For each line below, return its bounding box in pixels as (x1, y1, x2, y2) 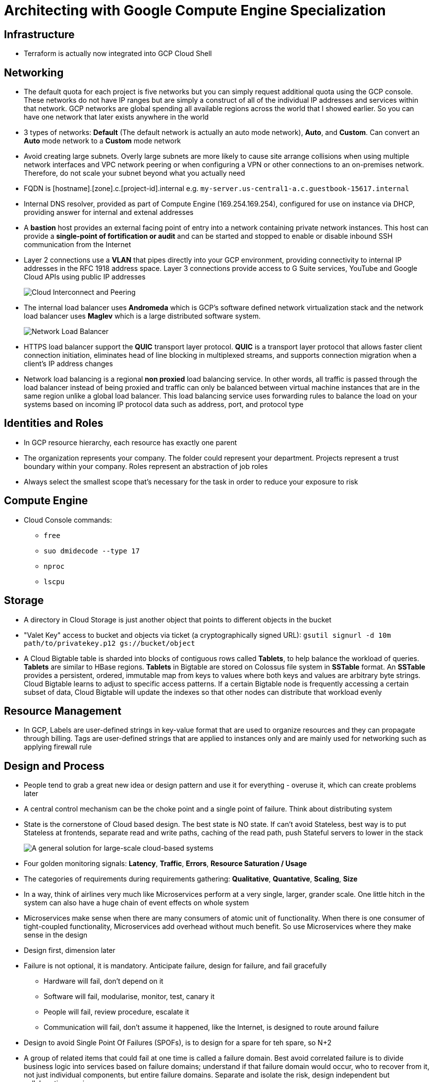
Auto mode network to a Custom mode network (24, 136, 181, 145)
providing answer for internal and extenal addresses (24, 208, 194, 217)
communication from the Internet (24, 240, 131, 249)
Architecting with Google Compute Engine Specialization (4, 2, 386, 19)
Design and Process (4, 759, 105, 772)
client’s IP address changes (24, 359, 113, 368)
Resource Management (4, 704, 121, 717)
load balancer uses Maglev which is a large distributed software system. (24, 312, 261, 321)
